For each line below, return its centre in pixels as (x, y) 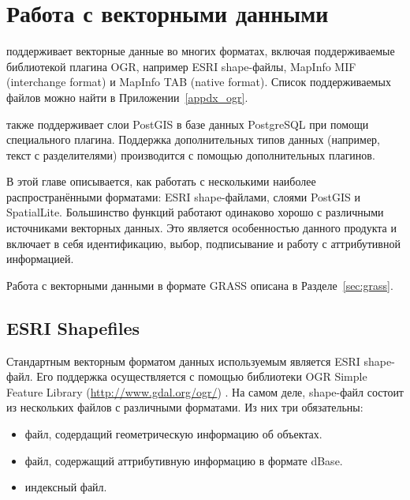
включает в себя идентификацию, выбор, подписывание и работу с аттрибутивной (203, 243)
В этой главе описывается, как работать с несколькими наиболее (161, 181)
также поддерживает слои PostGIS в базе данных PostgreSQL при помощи (188, 124)
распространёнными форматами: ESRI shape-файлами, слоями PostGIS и (184, 196)
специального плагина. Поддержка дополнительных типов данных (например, (193, 139)
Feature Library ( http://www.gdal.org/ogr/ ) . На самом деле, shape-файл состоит (205, 391)
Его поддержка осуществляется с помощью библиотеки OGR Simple (202, 376)
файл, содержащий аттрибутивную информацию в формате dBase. (184, 460)
